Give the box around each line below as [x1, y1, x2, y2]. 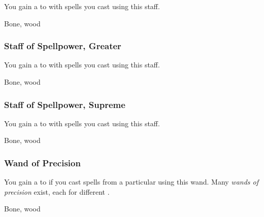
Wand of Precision [4, 156, 81, 169]
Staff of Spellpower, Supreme [4, 98, 125, 111]
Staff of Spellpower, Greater [4, 40, 121, 52]
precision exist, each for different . [4, 186, 110, 197]
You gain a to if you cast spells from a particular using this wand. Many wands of [4, 176, 259, 187]
